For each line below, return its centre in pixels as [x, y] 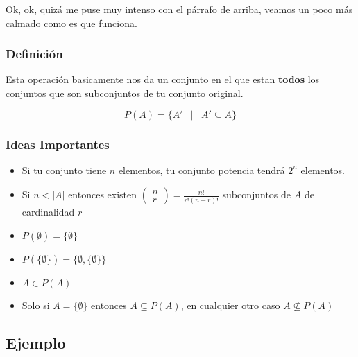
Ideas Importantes [58, 144]
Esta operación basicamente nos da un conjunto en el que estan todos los [163, 79]
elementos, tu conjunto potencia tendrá [202, 169]
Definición [34, 54]
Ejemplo [36, 342]
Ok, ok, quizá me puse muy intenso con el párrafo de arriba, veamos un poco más [179, 9]
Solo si [36, 305]
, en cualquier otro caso [230, 305]
